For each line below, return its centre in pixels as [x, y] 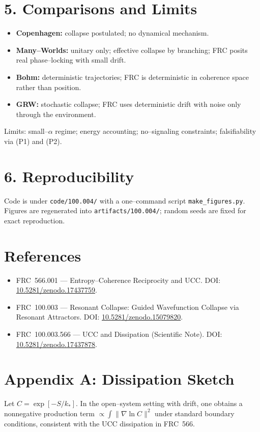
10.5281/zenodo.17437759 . [56, 290]
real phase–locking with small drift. [71, 60]
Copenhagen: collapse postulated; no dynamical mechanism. [112, 33]
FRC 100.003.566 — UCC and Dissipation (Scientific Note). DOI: [119, 334]
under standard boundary [195, 413]
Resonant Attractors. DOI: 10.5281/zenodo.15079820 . [99, 317]
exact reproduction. [35, 220]
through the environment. [56, 114]
